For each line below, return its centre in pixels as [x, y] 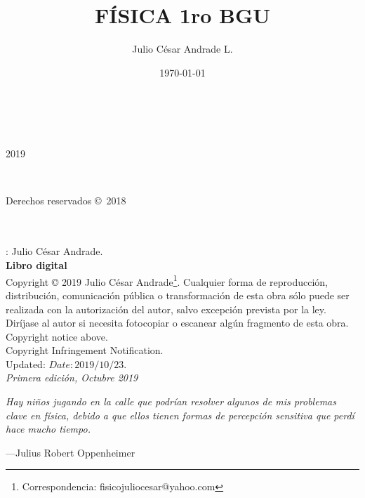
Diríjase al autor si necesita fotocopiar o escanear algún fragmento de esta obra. [177, 323]
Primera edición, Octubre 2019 [72, 378]
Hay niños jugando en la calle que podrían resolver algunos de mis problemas [171, 401]
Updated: [26, 363]
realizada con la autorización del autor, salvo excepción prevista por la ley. [166, 309]
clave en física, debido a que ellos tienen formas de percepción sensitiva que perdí [180, 415]
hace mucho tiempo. [48, 429]
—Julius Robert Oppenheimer [71, 452]
